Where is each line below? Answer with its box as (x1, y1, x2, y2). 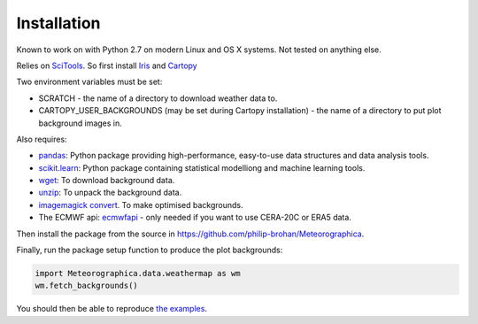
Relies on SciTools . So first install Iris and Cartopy (16, 60, 198, 71)
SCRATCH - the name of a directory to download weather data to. (38, 93, 278, 104)
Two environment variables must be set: (16, 76, 163, 88)
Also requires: (16, 134, 67, 144)
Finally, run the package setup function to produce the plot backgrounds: (16, 244, 283, 256)
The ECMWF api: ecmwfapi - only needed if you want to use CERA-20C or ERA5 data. (38, 212, 351, 223)
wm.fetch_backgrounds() (35, 281, 139, 291)
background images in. (38, 118, 123, 128)
